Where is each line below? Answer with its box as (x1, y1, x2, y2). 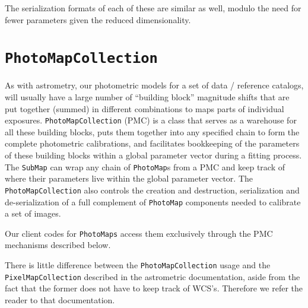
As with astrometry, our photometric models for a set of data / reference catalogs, (5, 79, 304, 91)
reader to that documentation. (5, 293, 115, 306)
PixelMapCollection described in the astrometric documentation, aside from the (5, 270, 300, 282)
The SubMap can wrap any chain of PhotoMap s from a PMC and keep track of (5, 160, 285, 173)
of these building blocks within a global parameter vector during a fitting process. (5, 149, 302, 161)
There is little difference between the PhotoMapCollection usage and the (5, 259, 271, 271)
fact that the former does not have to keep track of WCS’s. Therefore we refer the (5, 282, 303, 294)
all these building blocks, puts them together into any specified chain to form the (5, 125, 300, 138)
